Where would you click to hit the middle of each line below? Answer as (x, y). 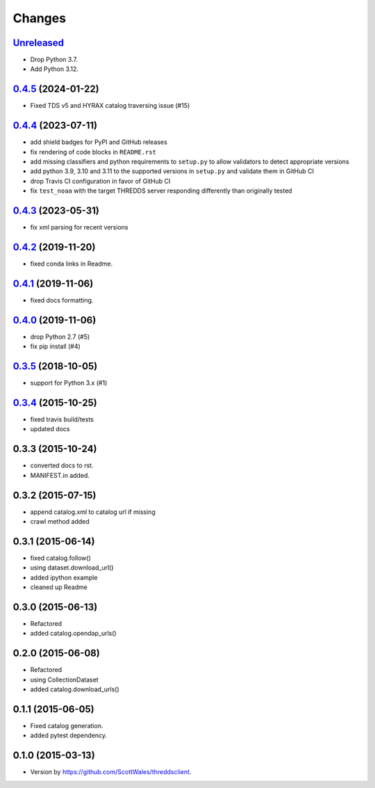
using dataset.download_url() (72, 568)
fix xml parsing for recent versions (79, 227)
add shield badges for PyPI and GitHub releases (99, 142)
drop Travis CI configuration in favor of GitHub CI (100, 181)
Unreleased (39, 43)
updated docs (50, 429)
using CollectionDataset (64, 680)
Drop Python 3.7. (54, 60)
